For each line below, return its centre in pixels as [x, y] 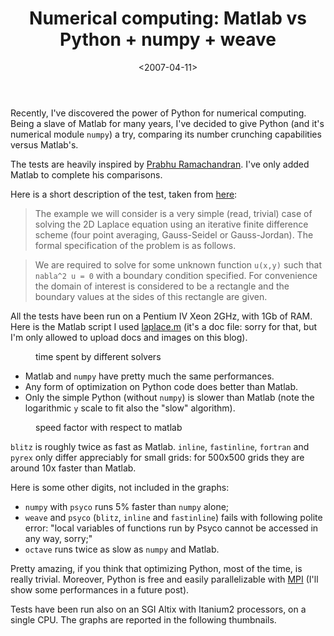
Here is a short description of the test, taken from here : [124, 194]
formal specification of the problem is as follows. [135, 245]
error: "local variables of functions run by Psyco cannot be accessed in [171, 528]
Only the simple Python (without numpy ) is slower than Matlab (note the [169, 397]
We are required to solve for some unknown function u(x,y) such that [178, 264]
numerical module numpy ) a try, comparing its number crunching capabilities [166, 134]
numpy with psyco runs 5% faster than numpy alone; [127, 506]
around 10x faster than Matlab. [73, 468]
